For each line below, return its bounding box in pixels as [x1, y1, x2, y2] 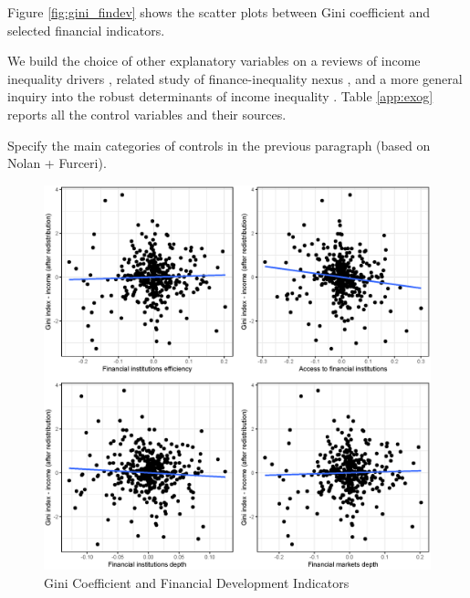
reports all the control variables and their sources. [7, 104, 287, 123]
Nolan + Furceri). [7, 153, 107, 173]
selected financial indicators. [7, 20, 165, 39]
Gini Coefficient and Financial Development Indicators [44, 572, 350, 592]
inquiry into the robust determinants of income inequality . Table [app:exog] [7, 87, 433, 106]
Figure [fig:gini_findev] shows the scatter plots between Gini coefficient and [7, 3, 431, 21]
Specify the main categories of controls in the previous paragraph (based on [7, 135, 431, 154]
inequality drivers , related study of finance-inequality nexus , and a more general [7, 68, 463, 88]
